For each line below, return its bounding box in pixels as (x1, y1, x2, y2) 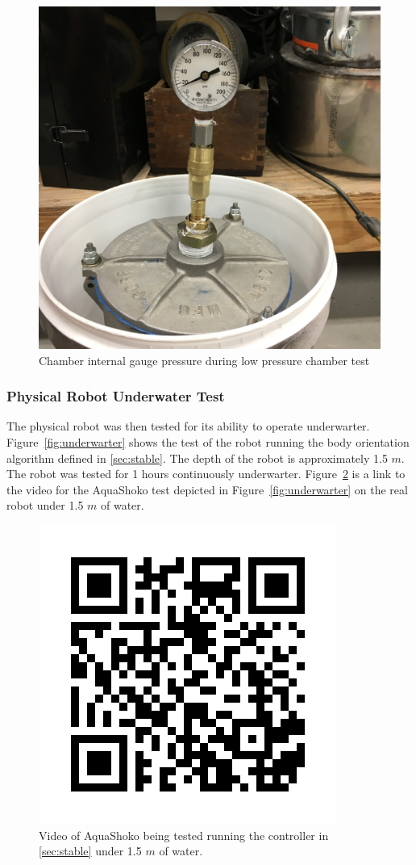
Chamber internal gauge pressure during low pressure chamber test (39, 351, 370, 368)
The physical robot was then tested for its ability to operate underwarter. (6, 418, 370, 435)
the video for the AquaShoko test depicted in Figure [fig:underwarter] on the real (6, 481, 408, 498)
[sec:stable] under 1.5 (39, 842, 142, 859)
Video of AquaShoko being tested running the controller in (39, 826, 329, 843)
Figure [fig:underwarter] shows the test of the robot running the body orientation (6, 434, 410, 450)
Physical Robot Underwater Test (6, 386, 225, 406)
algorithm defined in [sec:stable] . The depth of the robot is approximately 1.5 (6, 449, 388, 466)
